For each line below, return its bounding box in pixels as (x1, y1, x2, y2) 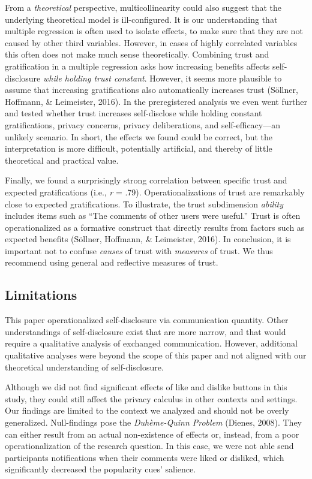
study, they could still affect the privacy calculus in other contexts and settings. (5, 392, 298, 405)
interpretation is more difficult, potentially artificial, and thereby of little (5, 142, 272, 155)
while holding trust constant (43, 71, 145, 84)
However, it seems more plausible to (149, 71, 282, 84)
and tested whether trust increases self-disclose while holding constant (5, 107, 262, 119)
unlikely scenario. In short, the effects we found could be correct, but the (5, 130, 273, 143)
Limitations (5, 285, 77, 304)
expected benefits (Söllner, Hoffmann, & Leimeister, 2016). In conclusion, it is (5, 233, 291, 245)
